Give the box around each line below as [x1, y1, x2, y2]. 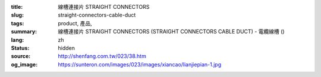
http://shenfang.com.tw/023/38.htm [58, 53, 147, 60]
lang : [11, 36, 24, 43]
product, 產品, [58, 19, 92, 26]
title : [11, 4, 23, 10]
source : [11, 53, 31, 60]
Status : [11, 44, 30, 51]
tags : [11, 19, 24, 26]
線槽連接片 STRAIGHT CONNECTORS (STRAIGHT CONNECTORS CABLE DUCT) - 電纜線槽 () [58, 28, 285, 35]
